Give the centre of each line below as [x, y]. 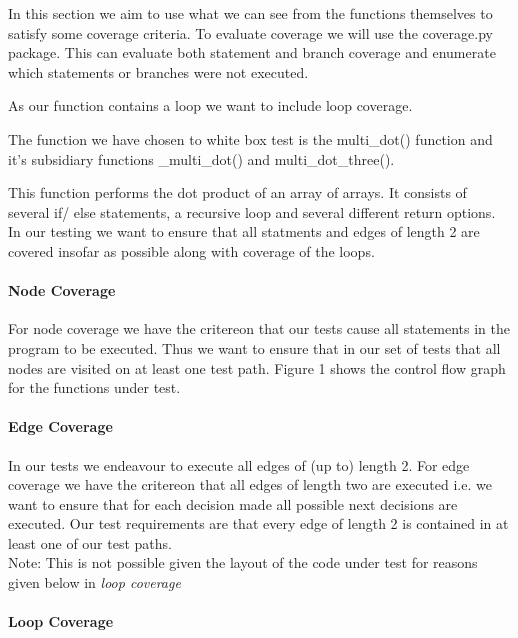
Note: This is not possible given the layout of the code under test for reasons [243, 562]
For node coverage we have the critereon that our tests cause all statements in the [259, 328]
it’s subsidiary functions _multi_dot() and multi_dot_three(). [201, 158]
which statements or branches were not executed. [158, 71]
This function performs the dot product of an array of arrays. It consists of [237, 192]
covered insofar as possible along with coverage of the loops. [191, 250]
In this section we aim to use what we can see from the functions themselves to [250, 13]
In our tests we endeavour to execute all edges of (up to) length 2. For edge [239, 464]
